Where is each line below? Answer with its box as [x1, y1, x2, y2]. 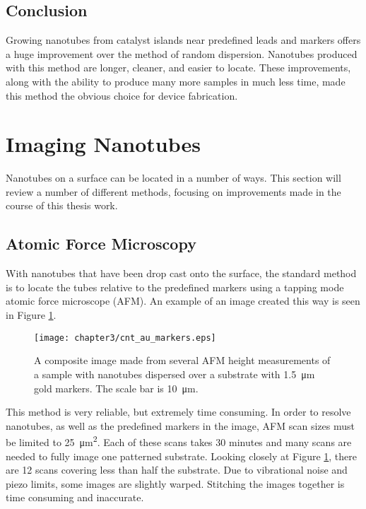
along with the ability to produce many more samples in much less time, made [6, 74, 346, 88]
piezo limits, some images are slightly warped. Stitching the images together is [6, 476, 345, 491]
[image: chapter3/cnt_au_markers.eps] [34, 332, 216, 343]
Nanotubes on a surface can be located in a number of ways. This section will [6, 170, 341, 185]
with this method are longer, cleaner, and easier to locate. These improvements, [6, 60, 351, 75]
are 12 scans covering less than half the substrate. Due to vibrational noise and [6, 462, 348, 477]
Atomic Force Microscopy [6, 233, 196, 255]
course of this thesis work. [6, 198, 118, 213]
